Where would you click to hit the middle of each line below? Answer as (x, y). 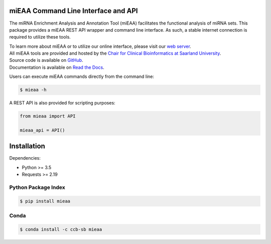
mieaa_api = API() (42, 130)
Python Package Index (37, 187)
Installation (27, 146)
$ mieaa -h (33, 90)
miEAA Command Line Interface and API (74, 11)
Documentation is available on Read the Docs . (57, 67)
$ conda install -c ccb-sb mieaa (61, 229)
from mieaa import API (48, 116)
